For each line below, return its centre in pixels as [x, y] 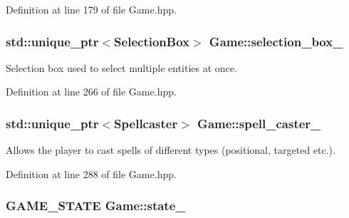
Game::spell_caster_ [259, 123]
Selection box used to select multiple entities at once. [121, 67]
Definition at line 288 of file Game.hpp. [91, 173]
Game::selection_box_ [276, 41]
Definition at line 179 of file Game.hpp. [91, 9]
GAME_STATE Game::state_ [96, 206]
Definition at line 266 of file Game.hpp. [91, 92]
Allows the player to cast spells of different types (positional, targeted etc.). [171, 150]
